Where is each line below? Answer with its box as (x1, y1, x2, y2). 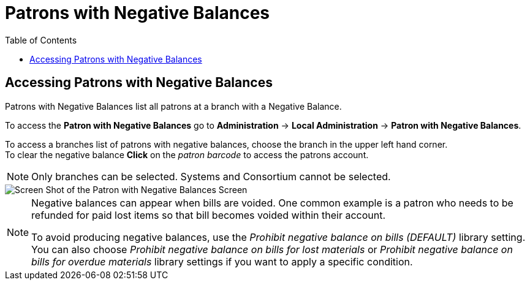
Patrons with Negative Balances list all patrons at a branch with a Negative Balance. (5, 101, 342, 112)
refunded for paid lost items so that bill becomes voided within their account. (31, 208, 386, 221)
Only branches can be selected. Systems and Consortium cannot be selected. (31, 170, 391, 183)
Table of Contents (5, 34, 77, 45)
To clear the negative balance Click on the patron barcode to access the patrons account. (5, 149, 369, 160)
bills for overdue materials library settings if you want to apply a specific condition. (31, 255, 413, 268)
